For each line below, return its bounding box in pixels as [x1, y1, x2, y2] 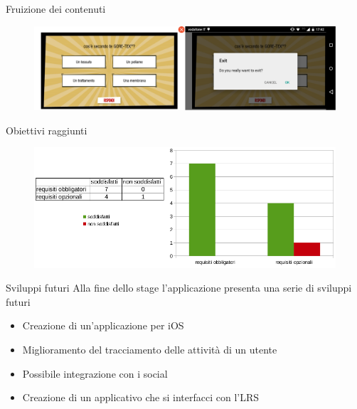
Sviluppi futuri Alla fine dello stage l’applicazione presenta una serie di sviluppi [6, 280, 352, 295]
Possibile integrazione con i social [22, 366, 168, 381]
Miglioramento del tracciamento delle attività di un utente [22, 341, 277, 356]
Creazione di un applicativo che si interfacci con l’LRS [22, 390, 260, 405]
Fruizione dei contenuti [6, 1, 106, 16]
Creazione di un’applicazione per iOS [22, 318, 184, 333]
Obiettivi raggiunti [6, 122, 87, 137]
